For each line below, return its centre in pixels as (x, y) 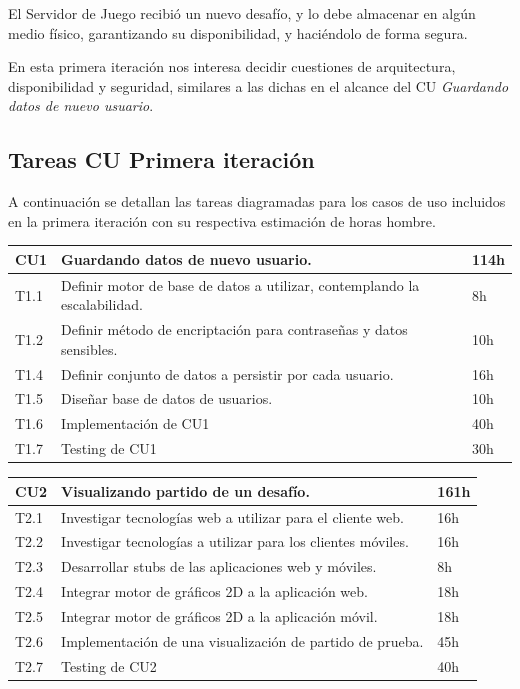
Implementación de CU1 (135, 423)
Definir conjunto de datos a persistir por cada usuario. (227, 373)
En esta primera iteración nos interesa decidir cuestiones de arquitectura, (232, 66)
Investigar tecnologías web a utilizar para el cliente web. (232, 516)
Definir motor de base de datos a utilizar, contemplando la (240, 284)
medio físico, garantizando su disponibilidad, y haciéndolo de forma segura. (238, 32)
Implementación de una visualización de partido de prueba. (242, 640)
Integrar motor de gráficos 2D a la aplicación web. (214, 591)
